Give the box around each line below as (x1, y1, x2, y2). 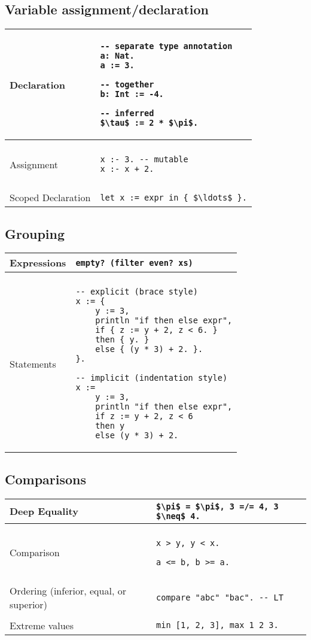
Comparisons (5, 469, 87, 488)
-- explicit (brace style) (75, 287, 198, 297)
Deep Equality (10, 504, 78, 518)
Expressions (10, 256, 66, 270)
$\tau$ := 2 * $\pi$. (100, 118, 199, 128)
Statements (10, 356, 56, 371)
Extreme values (10, 618, 74, 632)
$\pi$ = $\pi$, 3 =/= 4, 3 (156, 501, 279, 511)
